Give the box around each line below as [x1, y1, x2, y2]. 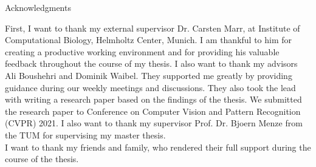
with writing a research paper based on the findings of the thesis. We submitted [5, 93, 302, 106]
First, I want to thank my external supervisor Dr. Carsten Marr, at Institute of [5, 21, 300, 34]
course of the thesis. [5, 152, 79, 165]
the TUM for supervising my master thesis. [5, 128, 166, 141]
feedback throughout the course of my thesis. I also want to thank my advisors [5, 57, 298, 70]
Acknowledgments [5, 1, 71, 13]
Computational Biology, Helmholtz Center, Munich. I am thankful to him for [5, 33, 292, 46]
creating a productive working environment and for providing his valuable [5, 45, 280, 58]
